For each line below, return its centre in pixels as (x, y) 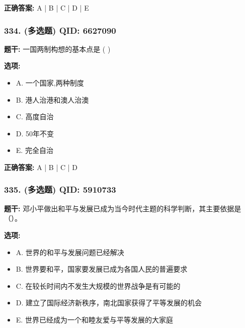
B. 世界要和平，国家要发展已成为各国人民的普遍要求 (102, 269)
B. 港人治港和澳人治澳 (52, 99)
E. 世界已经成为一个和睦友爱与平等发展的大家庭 (94, 319)
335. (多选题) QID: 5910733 (60, 189)
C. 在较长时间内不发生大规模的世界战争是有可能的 (98, 285)
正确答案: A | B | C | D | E (47, 8)
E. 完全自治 (34, 150)
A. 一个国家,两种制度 (50, 83)
